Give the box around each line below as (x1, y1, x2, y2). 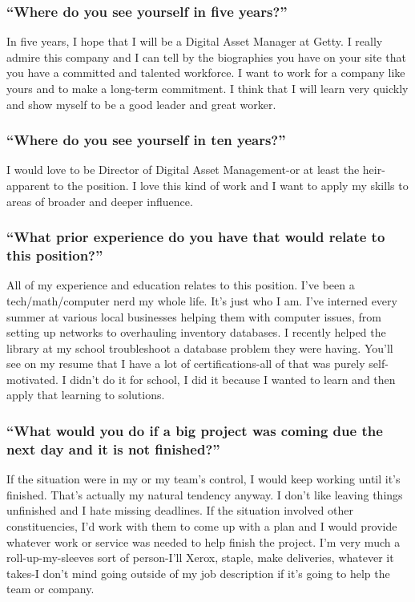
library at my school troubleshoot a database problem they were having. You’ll (6, 339, 393, 356)
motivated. (6, 370, 58, 387)
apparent (6, 177, 50, 193)
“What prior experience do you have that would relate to (6, 227, 385, 247)
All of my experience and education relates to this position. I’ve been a (6, 277, 355, 293)
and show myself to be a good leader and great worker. (6, 95, 276, 112)
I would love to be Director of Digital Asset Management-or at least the (6, 161, 360, 178)
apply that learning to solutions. (6, 386, 165, 403)
